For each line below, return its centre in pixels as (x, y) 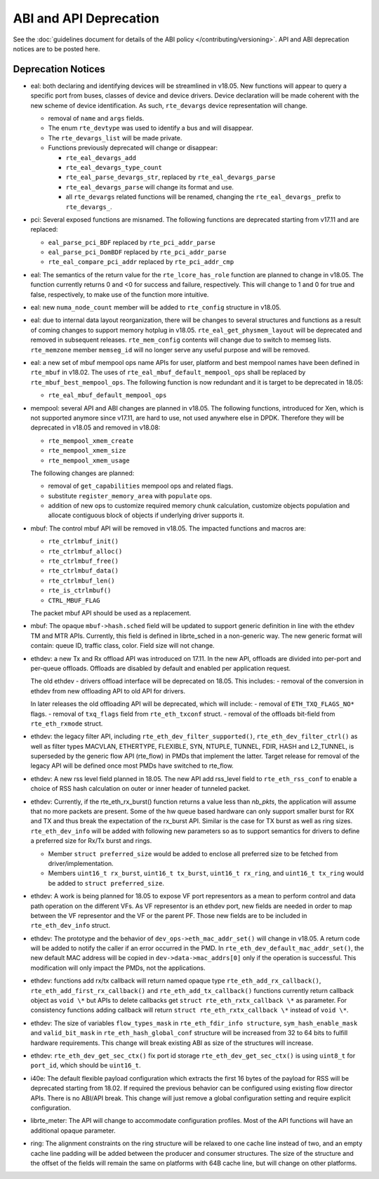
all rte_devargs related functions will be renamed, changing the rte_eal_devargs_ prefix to (203, 197)
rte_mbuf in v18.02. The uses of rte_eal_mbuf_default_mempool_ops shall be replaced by (168, 373)
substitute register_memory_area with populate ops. (130, 495)
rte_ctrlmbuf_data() (84, 571)
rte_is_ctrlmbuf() (80, 591)
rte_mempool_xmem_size (87, 451)
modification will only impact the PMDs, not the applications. (118, 968)
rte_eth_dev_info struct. (70, 926)
